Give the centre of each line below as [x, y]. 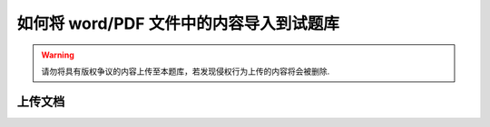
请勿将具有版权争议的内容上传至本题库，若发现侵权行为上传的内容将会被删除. [186, 71]
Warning [58, 55]
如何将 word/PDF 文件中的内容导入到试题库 [178, 23]
